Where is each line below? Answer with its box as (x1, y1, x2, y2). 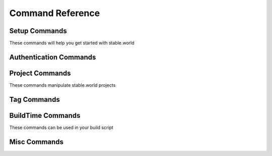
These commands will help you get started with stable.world (9, 40, 134, 46)
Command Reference (9, 8, 100, 19)
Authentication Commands (9, 53, 96, 61)
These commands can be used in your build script (9, 124, 113, 130)
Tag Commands (9, 95, 60, 104)
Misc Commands (9, 137, 64, 146)
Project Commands (9, 69, 71, 77)
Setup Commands (9, 27, 67, 35)
